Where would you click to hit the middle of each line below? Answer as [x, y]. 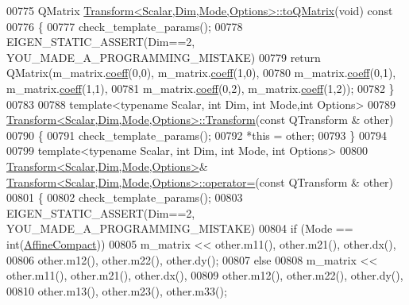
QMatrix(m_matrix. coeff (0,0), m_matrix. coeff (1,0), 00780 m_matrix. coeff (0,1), [201, 73]
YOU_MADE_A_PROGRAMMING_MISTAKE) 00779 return [164, 57]
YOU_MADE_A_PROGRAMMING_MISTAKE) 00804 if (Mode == [180, 228]
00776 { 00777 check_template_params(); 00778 [125, 26]
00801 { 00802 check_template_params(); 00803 [125, 197]
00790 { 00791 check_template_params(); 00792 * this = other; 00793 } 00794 [197, 135]
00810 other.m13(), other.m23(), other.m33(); [117, 290]
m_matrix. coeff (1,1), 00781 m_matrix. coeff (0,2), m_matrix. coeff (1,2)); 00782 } [201, 88]
